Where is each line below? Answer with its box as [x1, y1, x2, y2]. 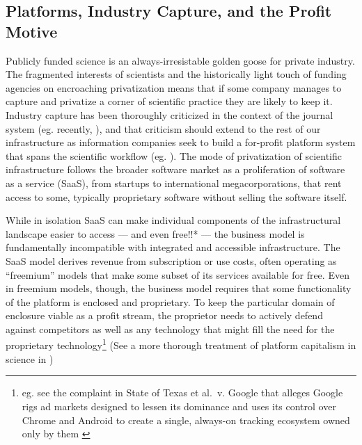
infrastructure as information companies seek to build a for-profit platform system [6, 135, 356, 149]
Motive [6, 20, 58, 42]
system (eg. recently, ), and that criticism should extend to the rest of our [6, 121, 321, 136]
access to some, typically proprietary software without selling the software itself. [6, 189, 347, 204]
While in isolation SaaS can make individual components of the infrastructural [6, 213, 341, 227]
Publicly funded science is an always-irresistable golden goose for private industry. [6, 53, 355, 67]
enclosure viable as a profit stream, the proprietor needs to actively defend [6, 308, 323, 323]
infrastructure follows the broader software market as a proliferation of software [6, 162, 345, 177]
